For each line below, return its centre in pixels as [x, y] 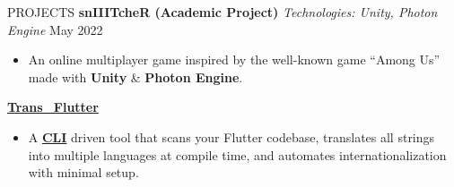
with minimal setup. [83, 172]
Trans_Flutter [53, 107]
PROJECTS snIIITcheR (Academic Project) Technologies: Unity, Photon [223, 12]
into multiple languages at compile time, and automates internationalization [237, 154]
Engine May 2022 [55, 29]
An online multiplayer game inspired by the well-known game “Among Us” [234, 59]
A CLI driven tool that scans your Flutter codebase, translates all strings [231, 136]
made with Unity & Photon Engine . [135, 76]
